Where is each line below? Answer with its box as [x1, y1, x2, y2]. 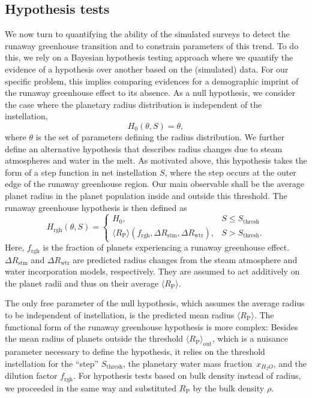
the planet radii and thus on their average [5, 276, 159, 289]
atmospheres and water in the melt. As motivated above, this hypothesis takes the [5, 154, 307, 167]
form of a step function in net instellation [5, 165, 157, 178]
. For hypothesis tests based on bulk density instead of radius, [73, 369, 301, 382]
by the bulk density [193, 381, 265, 394]
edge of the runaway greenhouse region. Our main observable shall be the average [5, 177, 304, 190]
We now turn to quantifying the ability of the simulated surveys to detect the [5, 28, 290, 40]
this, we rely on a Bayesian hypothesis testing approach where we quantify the [5, 51, 293, 64]
